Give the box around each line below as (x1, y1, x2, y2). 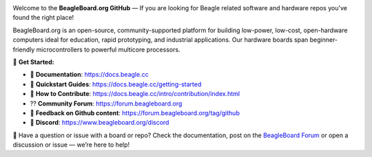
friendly (12, 45, 35, 53)
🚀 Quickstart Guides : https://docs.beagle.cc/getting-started (30, 80, 202, 88)
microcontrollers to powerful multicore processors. (36, 45, 180, 53)
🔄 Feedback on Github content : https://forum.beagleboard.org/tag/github (30, 108, 240, 117)
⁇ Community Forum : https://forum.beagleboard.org (30, 99, 183, 108)
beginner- (309, 36, 338, 44)
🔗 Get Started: (12, 58, 54, 66)
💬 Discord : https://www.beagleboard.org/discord (30, 119, 169, 127)
